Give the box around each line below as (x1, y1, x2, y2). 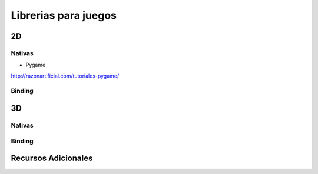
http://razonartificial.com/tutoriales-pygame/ (11, 72, 120, 79)
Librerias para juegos (11, 9, 117, 22)
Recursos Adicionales (11, 153, 93, 163)
